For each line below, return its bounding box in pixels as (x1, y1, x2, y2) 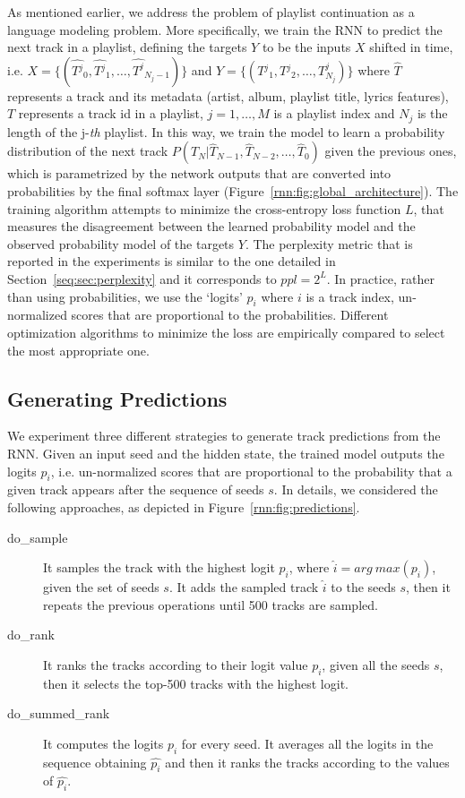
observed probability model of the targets (7, 234, 235, 253)
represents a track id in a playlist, (18, 104, 203, 123)
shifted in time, (369, 38, 453, 56)
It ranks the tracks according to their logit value (43, 655, 308, 674)
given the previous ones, (324, 142, 457, 160)
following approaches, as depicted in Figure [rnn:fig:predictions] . (7, 497, 360, 516)
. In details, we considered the (273, 480, 438, 499)
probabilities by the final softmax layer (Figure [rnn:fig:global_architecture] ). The (7, 182, 459, 201)
